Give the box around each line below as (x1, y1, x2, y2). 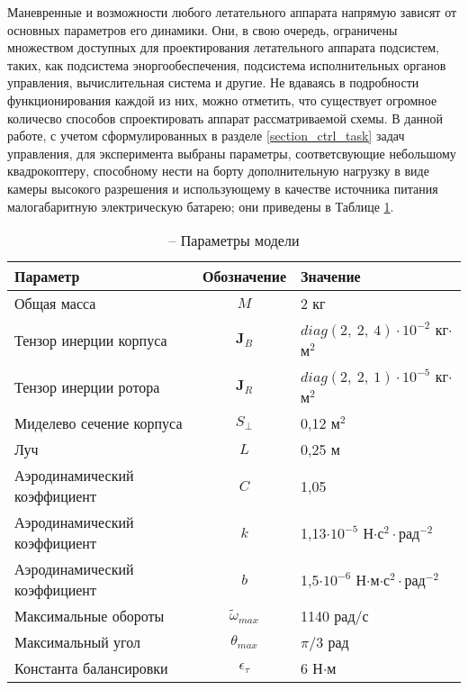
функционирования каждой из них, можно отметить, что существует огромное (7, 90, 437, 109)
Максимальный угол (14, 631, 141, 653)
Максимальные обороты (14, 605, 165, 627)
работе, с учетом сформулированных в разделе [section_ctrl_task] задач (7, 126, 405, 145)
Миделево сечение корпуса (14, 413, 183, 434)
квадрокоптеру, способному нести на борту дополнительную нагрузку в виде (7, 161, 429, 180)
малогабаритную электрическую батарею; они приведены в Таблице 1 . (7, 196, 394, 215)
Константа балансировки (14, 658, 168, 679)
